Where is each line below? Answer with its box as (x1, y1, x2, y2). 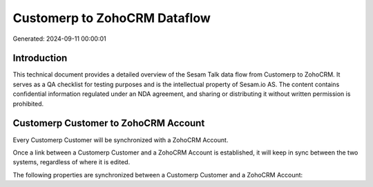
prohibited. (12, 99, 44, 108)
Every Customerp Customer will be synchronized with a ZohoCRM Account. (12, 135, 229, 144)
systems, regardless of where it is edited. (12, 158, 131, 166)
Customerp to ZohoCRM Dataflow (12, 10, 211, 26)
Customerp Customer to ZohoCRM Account (12, 117, 205, 129)
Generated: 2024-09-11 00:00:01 (12, 35, 106, 43)
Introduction (12, 52, 68, 64)
